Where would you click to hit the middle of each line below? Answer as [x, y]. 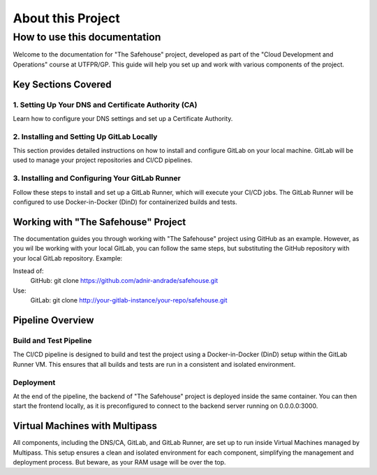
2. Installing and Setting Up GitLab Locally [85, 136]
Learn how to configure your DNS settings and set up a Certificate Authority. [123, 118]
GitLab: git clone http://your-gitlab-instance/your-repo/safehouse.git [129, 300]
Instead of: [29, 271]
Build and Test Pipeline [52, 341]
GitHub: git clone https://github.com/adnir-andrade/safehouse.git [124, 281]
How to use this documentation [87, 37]
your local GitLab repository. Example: [68, 258]
